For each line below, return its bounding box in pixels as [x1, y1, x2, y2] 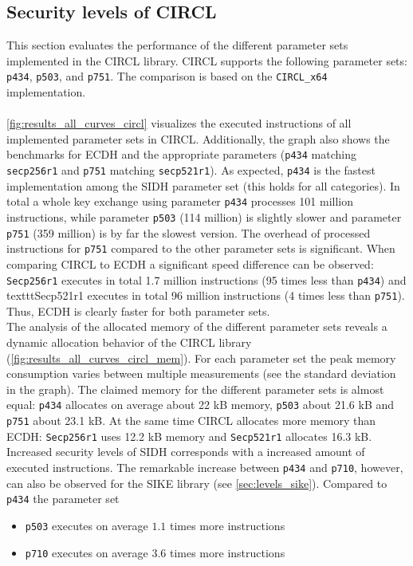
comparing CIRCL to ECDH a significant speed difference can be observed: [6, 255, 374, 272]
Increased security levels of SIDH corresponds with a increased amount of [6, 443, 365, 460]
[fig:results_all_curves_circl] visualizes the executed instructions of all [6, 115, 352, 132]
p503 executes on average [25, 517, 148, 533]
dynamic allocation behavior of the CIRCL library [6, 334, 252, 351]
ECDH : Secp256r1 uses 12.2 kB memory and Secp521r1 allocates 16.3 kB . [6, 427, 372, 444]
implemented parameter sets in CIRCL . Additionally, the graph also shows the [6, 130, 390, 147]
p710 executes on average [25, 544, 148, 560]
